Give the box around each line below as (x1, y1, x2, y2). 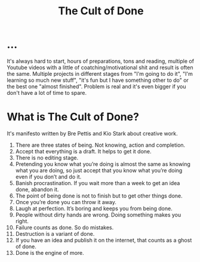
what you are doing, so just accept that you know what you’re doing (15, 167, 183, 174)
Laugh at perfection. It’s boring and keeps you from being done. (15, 205, 173, 212)
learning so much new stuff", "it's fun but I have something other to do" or (7, 76, 189, 84)
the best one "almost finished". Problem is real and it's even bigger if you (7, 82, 186, 90)
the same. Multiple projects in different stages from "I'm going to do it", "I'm (7, 70, 193, 77)
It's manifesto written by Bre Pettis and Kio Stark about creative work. (7, 130, 178, 137)
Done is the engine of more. (15, 249, 84, 256)
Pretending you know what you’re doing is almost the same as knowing (15, 160, 190, 168)
